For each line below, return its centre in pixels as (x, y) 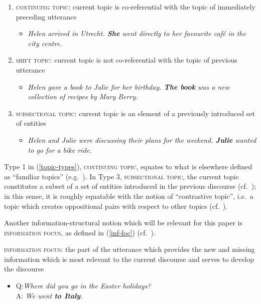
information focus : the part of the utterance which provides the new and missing (129, 249)
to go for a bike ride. (60, 149)
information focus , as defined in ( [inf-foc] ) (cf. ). (80, 232)
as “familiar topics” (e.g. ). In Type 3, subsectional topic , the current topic (121, 176)
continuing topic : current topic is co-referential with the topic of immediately (136, 7)
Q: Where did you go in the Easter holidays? (83, 286)
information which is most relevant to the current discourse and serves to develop (129, 259)
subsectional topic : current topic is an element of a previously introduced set (136, 113)
